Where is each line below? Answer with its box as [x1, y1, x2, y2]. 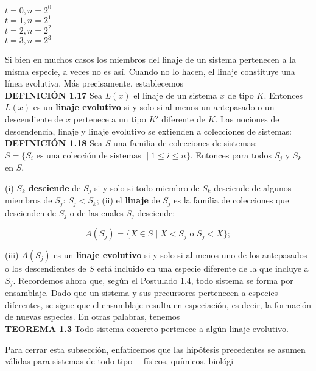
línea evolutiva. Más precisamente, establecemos [5, 77, 184, 90]
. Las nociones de [215, 112, 279, 125]
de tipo [227, 88, 254, 101]
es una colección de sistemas [36, 151, 141, 160]
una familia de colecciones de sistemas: [113, 136, 258, 149]
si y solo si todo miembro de [94, 181, 200, 194]
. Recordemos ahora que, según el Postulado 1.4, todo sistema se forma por [13, 274, 293, 286]
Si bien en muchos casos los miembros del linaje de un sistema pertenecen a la [5, 53, 297, 65]
